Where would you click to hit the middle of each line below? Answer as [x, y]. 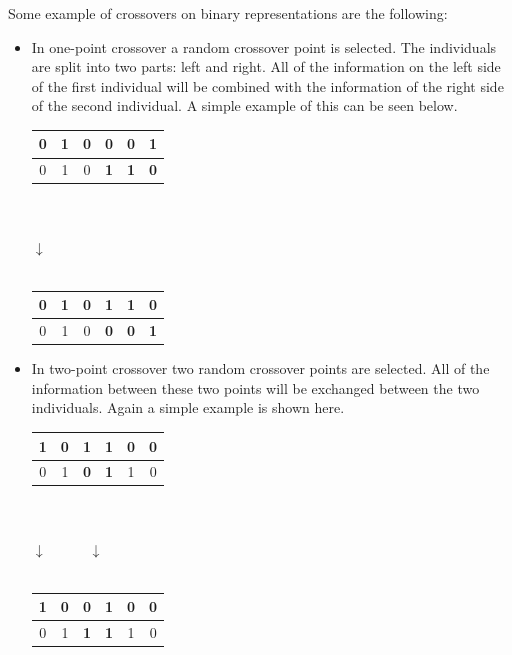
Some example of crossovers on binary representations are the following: [228, 13]
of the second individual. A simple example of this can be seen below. [244, 105]
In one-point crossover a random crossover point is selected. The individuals [264, 46]
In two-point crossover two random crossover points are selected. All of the [260, 368]
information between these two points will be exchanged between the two [255, 387]
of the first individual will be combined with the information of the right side [267, 85]
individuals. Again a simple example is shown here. [188, 407]
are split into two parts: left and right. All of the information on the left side [266, 66]
